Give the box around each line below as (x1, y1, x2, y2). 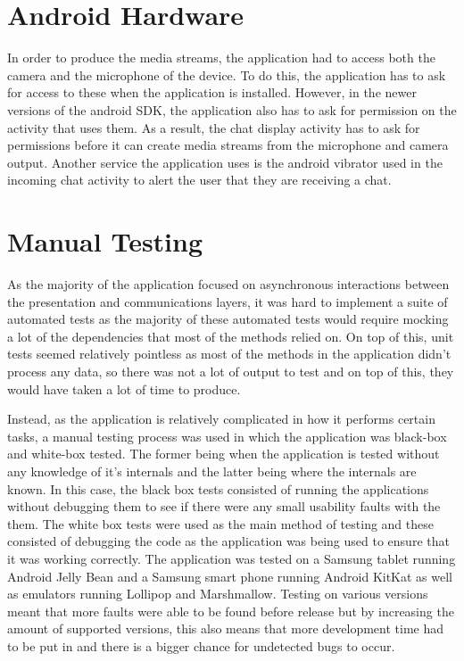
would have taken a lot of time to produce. (7, 379, 241, 398)
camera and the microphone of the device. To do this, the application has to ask (7, 65, 446, 84)
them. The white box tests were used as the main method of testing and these (7, 514, 434, 533)
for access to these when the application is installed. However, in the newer (7, 83, 417, 102)
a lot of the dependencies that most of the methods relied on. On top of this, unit (7, 326, 454, 345)
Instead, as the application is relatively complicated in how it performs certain (7, 409, 435, 428)
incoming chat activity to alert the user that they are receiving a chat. (7, 170, 392, 189)
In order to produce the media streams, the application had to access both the (7, 48, 435, 67)
